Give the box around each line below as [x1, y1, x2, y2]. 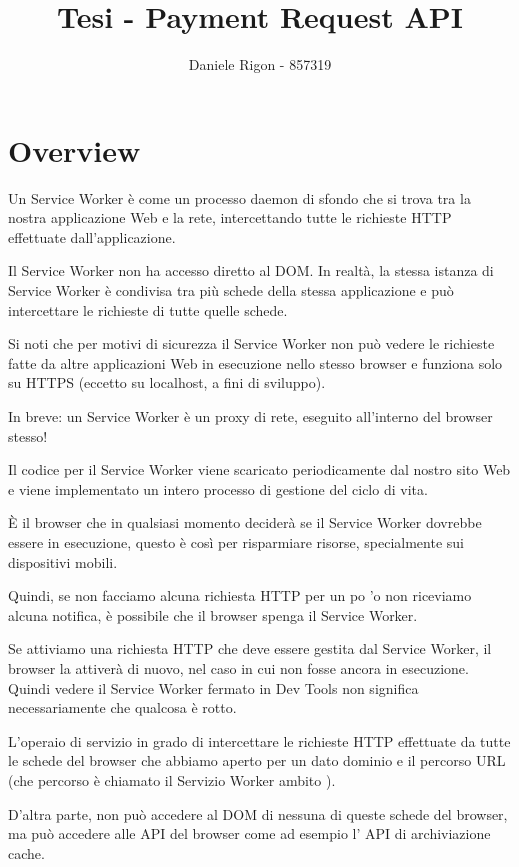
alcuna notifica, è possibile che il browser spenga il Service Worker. [8, 604, 418, 625]
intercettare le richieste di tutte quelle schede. [8, 299, 288, 320]
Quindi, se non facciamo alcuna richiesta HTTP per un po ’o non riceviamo [8, 585, 472, 606]
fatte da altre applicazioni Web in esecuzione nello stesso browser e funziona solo [8, 352, 503, 373]
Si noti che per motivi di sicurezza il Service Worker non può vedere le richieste [8, 333, 495, 354]
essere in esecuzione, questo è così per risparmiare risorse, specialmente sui [8, 531, 464, 552]
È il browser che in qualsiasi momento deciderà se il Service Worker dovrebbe [8, 512, 482, 533]
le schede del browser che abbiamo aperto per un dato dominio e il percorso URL [8, 750, 506, 771]
